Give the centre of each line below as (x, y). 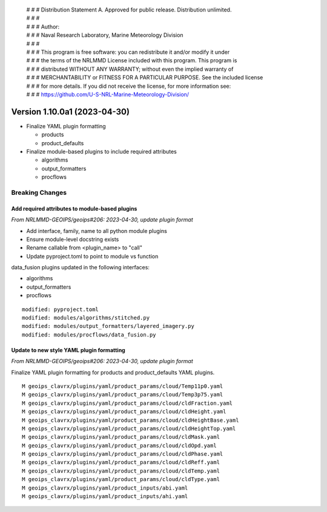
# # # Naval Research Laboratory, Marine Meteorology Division (105, 35)
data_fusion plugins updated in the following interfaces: (80, 267)
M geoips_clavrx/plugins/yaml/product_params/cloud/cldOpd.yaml (120, 445)
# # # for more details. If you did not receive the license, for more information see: (129, 86)
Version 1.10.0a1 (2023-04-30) (71, 112)
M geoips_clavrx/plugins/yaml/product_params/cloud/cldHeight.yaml (124, 412)
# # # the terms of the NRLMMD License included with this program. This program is (132, 61)
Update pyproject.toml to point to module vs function (92, 256)
